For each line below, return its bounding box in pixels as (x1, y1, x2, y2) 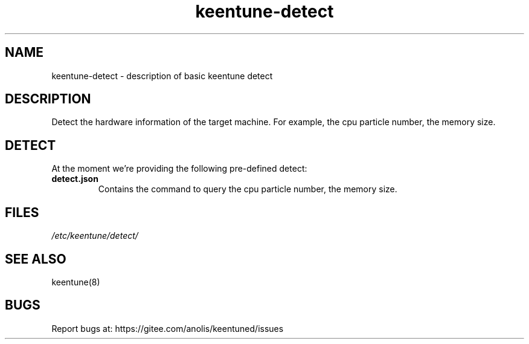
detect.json (51, 174, 98, 184)
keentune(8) (51, 276, 100, 287)
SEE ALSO (5, 251, 66, 267)
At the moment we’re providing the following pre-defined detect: (51, 163, 307, 174)
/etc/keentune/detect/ (51, 230, 138, 241)
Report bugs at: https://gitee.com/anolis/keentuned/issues (51, 323, 284, 334)
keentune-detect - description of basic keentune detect (51, 70, 273, 81)
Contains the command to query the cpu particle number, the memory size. (98, 184, 397, 195)
